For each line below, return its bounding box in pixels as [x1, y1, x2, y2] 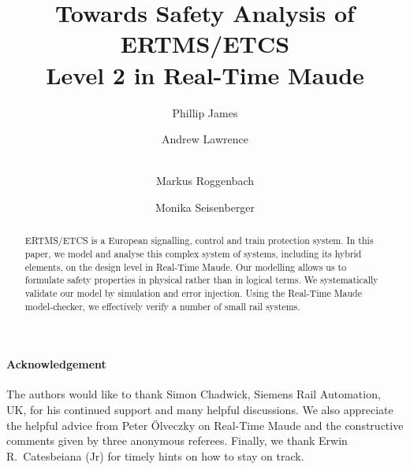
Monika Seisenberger [155, 198, 255, 215]
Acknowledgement [6, 356, 106, 372]
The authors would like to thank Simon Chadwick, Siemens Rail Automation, [6, 386, 381, 402]
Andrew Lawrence [162, 131, 248, 147]
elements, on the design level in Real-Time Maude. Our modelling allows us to [24, 260, 347, 273]
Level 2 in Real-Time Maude [46, 58, 364, 91]
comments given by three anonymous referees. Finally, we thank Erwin [6, 432, 348, 449]
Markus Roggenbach [156, 172, 254, 189]
